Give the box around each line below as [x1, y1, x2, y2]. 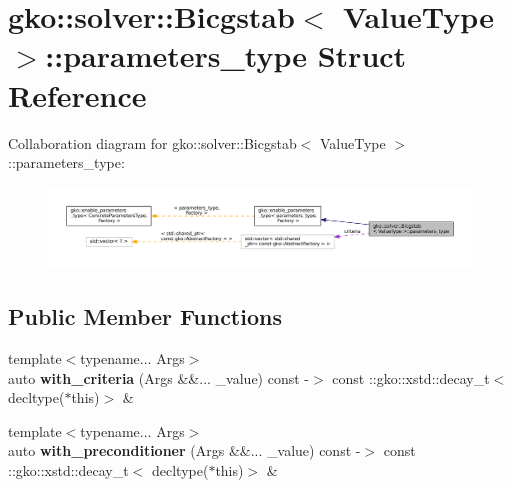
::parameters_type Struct [45, 35, 407, 76]
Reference [8, 74, 147, 115]
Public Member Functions [8, 301, 282, 332]
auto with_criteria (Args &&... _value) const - [8, 367, 309, 388]
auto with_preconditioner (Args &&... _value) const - [8, 440, 361, 461]
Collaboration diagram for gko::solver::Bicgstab [8, 132, 297, 153]
